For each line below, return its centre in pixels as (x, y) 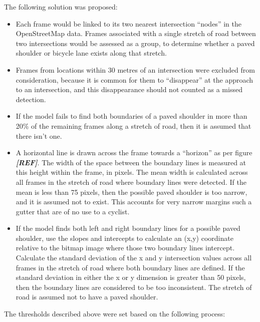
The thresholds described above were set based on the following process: (115, 314)
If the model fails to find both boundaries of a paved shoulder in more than (132, 116)
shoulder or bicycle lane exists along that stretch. (91, 53)
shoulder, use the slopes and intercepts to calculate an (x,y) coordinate (124, 238)
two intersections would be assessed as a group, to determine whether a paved (135, 43)
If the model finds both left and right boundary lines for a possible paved (128, 228)
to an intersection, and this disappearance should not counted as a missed (129, 89)
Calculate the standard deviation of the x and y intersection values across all (134, 258)
